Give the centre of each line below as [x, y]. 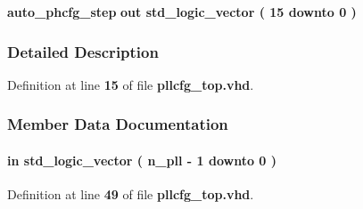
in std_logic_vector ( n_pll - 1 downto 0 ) [142, 160]
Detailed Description [83, 51]
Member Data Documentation [118, 124]
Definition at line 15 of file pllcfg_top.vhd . [131, 84]
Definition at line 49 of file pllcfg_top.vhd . [131, 194]
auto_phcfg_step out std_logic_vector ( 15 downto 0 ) [182, 12]
